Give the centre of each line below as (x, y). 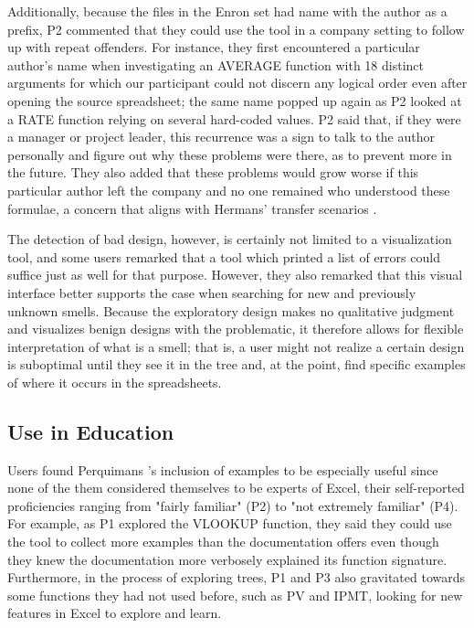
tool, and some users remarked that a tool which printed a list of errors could (224, 256)
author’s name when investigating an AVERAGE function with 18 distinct (216, 64)
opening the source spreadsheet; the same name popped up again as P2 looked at (235, 100)
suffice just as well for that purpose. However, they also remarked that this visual (235, 275)
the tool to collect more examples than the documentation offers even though (223, 542)
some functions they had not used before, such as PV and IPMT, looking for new (235, 595)
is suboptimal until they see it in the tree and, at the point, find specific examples (237, 364)
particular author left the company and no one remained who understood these (229, 190)
